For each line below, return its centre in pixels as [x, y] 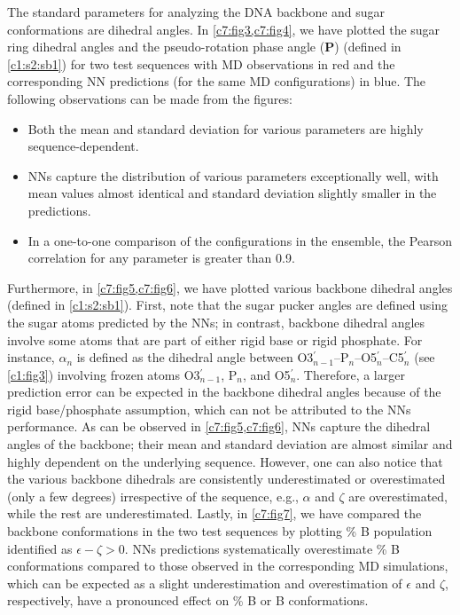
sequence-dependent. [83, 146]
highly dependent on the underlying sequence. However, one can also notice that [225, 461]
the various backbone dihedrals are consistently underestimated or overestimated [226, 479]
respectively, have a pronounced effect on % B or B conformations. [188, 600]
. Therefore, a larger [351, 374]
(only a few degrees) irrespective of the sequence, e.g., [153, 496]
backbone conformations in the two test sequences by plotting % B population [220, 531]
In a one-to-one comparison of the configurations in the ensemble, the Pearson [240, 240]
